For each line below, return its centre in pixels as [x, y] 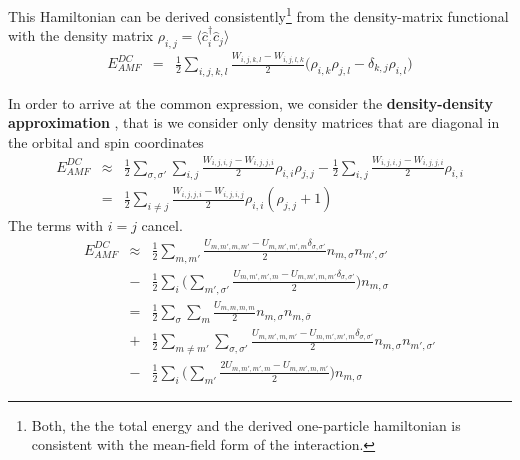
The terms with [55, 225]
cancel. [162, 225]
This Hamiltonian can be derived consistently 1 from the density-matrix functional [258, 14]
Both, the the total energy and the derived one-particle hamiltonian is [246, 424]
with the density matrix [81, 35]
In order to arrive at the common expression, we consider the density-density [250, 102]
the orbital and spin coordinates [106, 142]
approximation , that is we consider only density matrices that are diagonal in [254, 122]
